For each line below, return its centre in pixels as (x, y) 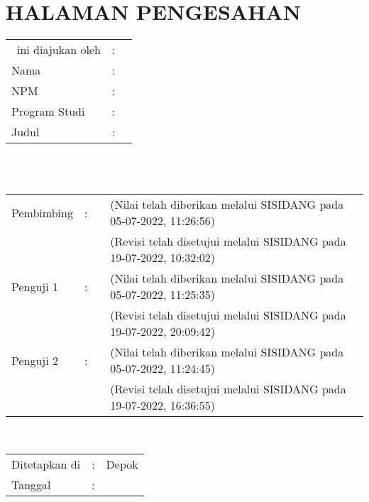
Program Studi (48, 111)
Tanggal (31, 484)
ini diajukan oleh (59, 50)
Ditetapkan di (46, 464)
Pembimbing (42, 212)
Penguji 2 (35, 360)
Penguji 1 (35, 286)
